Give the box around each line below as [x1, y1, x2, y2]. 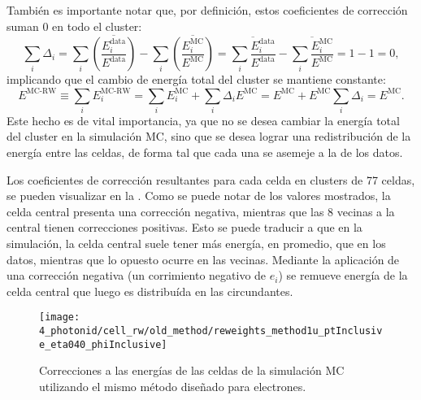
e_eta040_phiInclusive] [39, 338, 167, 350]
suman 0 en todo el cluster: [7, 17, 142, 34]
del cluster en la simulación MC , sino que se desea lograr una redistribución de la [7, 128, 411, 145]
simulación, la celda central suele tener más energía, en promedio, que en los [7, 234, 386, 251]
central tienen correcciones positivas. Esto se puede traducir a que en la [7, 219, 362, 236]
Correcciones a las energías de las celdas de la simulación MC [39, 362, 345, 379]
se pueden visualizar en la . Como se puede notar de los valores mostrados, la [7, 187, 391, 204]
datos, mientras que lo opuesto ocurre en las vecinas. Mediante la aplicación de [7, 250, 400, 267]
